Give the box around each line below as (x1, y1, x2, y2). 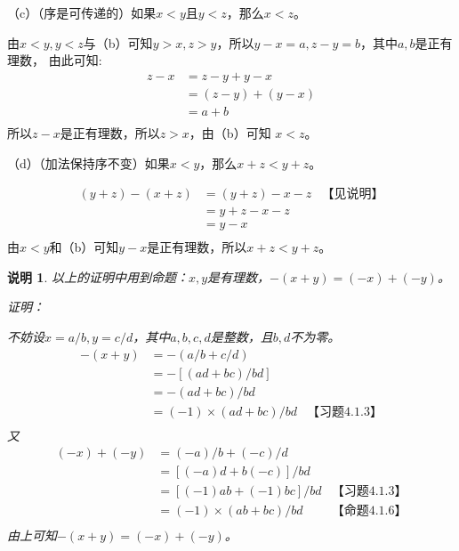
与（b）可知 (83, 33, 153, 52)
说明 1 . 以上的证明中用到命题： (7, 267, 189, 286)
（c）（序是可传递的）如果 (7, 4, 157, 21)
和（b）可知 (49, 238, 119, 256)
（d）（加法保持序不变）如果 (7, 153, 170, 172)
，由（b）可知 (189, 123, 271, 142)
